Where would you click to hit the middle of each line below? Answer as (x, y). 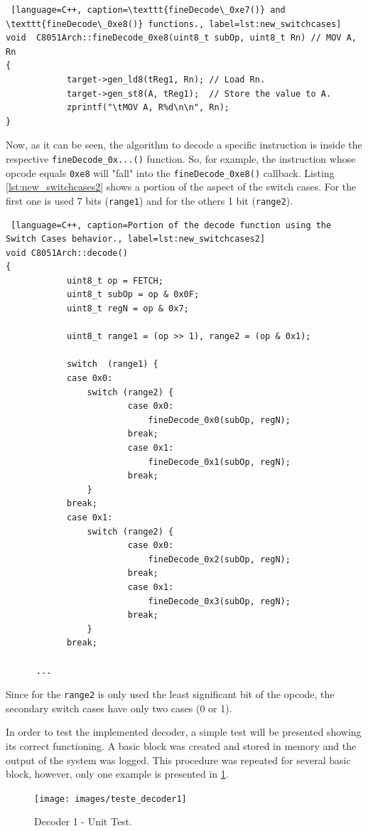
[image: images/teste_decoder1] (110, 799)
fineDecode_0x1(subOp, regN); (219, 462)
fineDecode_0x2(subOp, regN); (219, 559)
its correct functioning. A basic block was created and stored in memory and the (181, 745)
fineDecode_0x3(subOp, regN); (219, 601)
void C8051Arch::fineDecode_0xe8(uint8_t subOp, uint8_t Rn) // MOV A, (181, 38)
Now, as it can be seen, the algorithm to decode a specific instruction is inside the (184, 145)
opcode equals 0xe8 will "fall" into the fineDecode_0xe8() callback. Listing (170, 172)
